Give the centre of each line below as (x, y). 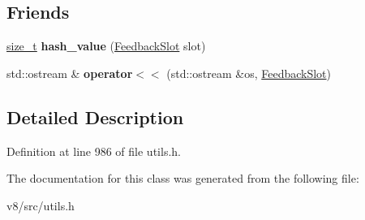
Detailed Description (95, 116)
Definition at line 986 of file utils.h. (94, 151)
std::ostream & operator (70, 73)
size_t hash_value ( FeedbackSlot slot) (106, 46)
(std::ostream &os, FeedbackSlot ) (249, 73)
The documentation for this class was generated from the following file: (183, 178)
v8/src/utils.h (41, 205)
